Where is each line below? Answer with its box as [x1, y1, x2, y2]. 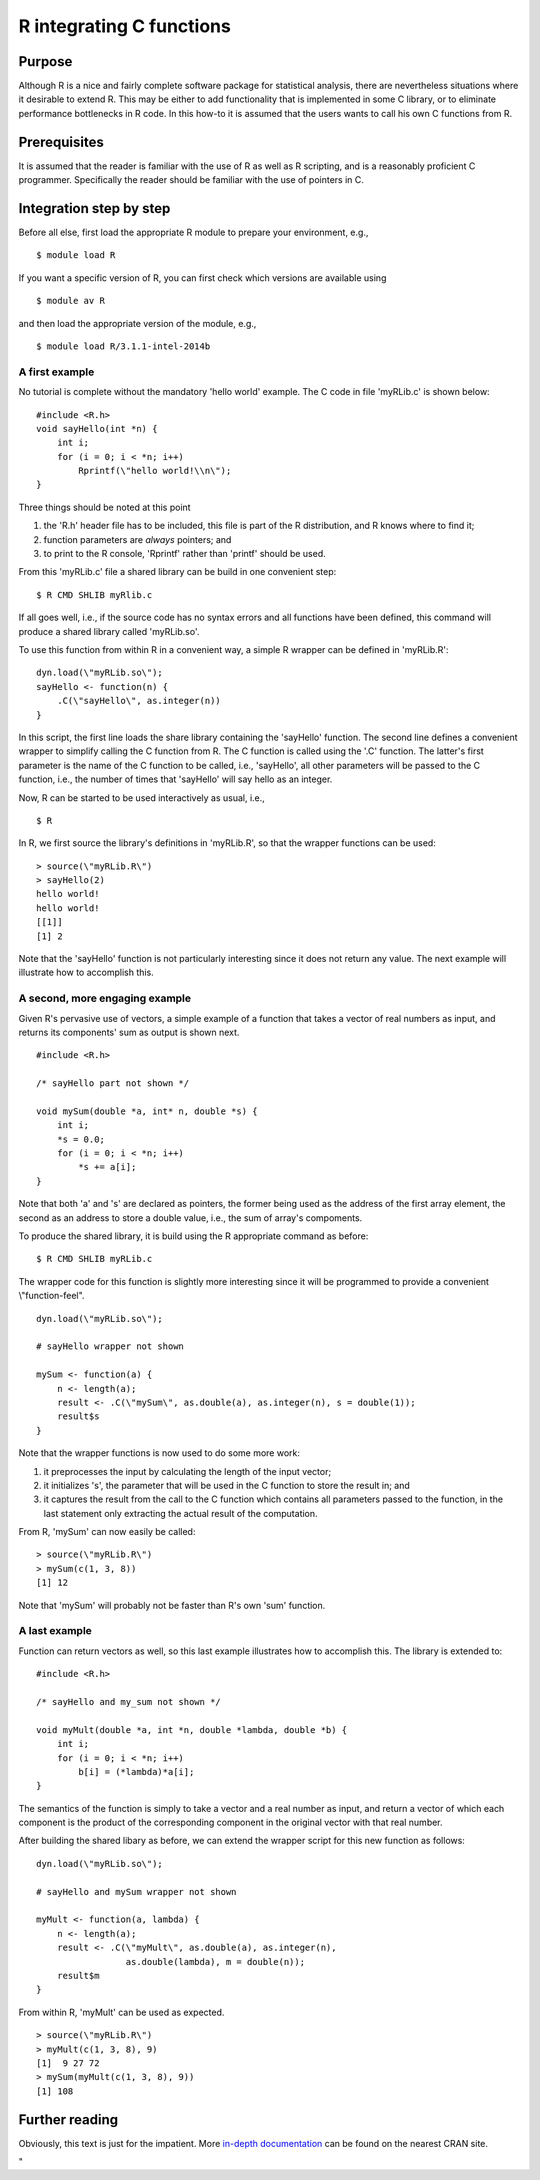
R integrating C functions [18, 15, 232, 37]
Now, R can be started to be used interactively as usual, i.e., [18, 791, 265, 804]
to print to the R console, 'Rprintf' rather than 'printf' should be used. [43, 548, 327, 560]
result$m [56, 1970, 100, 1981]
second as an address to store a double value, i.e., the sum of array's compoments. [18, 1211, 363, 1224]
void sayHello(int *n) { [36, 423, 158, 434]
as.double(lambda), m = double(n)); [125, 1956, 305, 1967]
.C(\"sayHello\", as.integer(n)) [56, 695, 222, 707]
